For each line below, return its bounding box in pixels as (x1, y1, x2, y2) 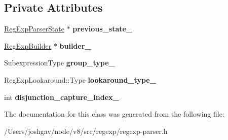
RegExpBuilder (4, 40, 52, 51)
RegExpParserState (4, 23, 64, 34)
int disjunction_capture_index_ (4, 91, 119, 102)
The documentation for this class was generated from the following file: (4, 109, 224, 119)
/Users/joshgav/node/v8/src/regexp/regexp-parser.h (4, 125, 168, 136)
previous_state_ (72, 23, 133, 34)
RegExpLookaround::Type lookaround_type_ (4, 74, 156, 85)
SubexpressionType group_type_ (4, 57, 115, 68)
